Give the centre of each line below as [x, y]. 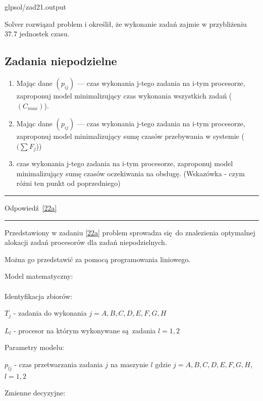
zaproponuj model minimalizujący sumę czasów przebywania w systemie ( [130, 136]
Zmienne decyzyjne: [35, 393]
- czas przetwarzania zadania [59, 364]
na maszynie [129, 364]
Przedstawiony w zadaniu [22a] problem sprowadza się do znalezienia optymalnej [130, 232]
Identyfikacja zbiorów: [39, 296]
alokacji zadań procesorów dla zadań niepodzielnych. [86, 242]
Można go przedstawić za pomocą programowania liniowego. [98, 259]
